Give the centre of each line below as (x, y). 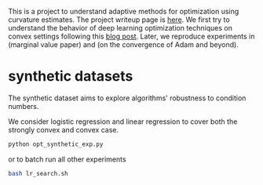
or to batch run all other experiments (68, 159)
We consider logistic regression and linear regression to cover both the (123, 122)
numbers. (24, 106)
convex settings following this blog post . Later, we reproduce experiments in (131, 36)
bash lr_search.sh (38, 173)
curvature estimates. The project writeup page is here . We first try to (119, 20)
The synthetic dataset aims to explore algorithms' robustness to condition (127, 98)
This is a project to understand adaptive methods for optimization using (124, 11)
